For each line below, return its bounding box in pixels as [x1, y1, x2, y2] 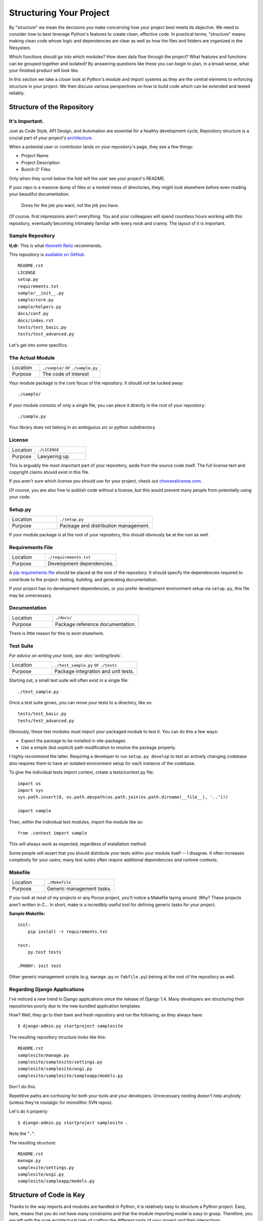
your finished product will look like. [9, 67, 79, 73]
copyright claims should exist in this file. [9, 469, 90, 475]
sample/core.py [18, 297, 54, 303]
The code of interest [42, 370, 89, 377]
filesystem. [9, 44, 31, 51]
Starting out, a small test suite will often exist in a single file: [9, 677, 129, 683]
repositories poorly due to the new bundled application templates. [9, 1003, 141, 1009]
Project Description [21, 159, 60, 166]
